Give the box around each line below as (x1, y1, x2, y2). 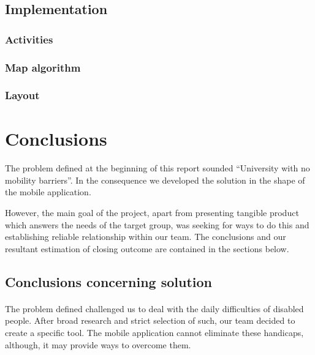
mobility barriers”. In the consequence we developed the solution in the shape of (5, 173, 305, 186)
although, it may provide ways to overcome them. (5, 338, 191, 351)
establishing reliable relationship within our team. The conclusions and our (5, 230, 286, 243)
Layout (5, 88, 40, 103)
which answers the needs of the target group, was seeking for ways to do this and (5, 218, 309, 231)
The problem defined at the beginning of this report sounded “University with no (5, 162, 310, 174)
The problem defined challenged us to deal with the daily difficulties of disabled (5, 302, 304, 315)
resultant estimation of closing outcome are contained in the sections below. (5, 242, 289, 255)
